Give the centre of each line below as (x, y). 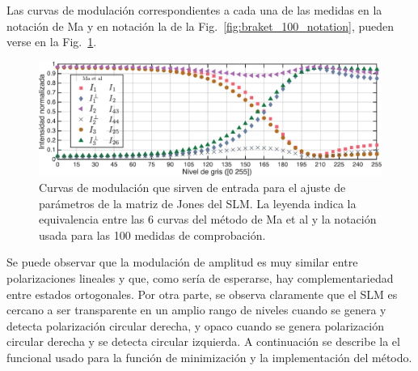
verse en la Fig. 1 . (52, 42)
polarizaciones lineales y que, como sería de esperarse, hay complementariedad (200, 277)
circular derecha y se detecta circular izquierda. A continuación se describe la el (203, 341)
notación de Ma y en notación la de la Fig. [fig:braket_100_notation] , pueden (201, 26)
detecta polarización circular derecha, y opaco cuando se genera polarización (195, 325)
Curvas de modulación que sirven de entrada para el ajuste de (192, 187)
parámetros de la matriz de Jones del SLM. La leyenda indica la (198, 203)
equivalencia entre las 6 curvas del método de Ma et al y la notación (208, 219)
